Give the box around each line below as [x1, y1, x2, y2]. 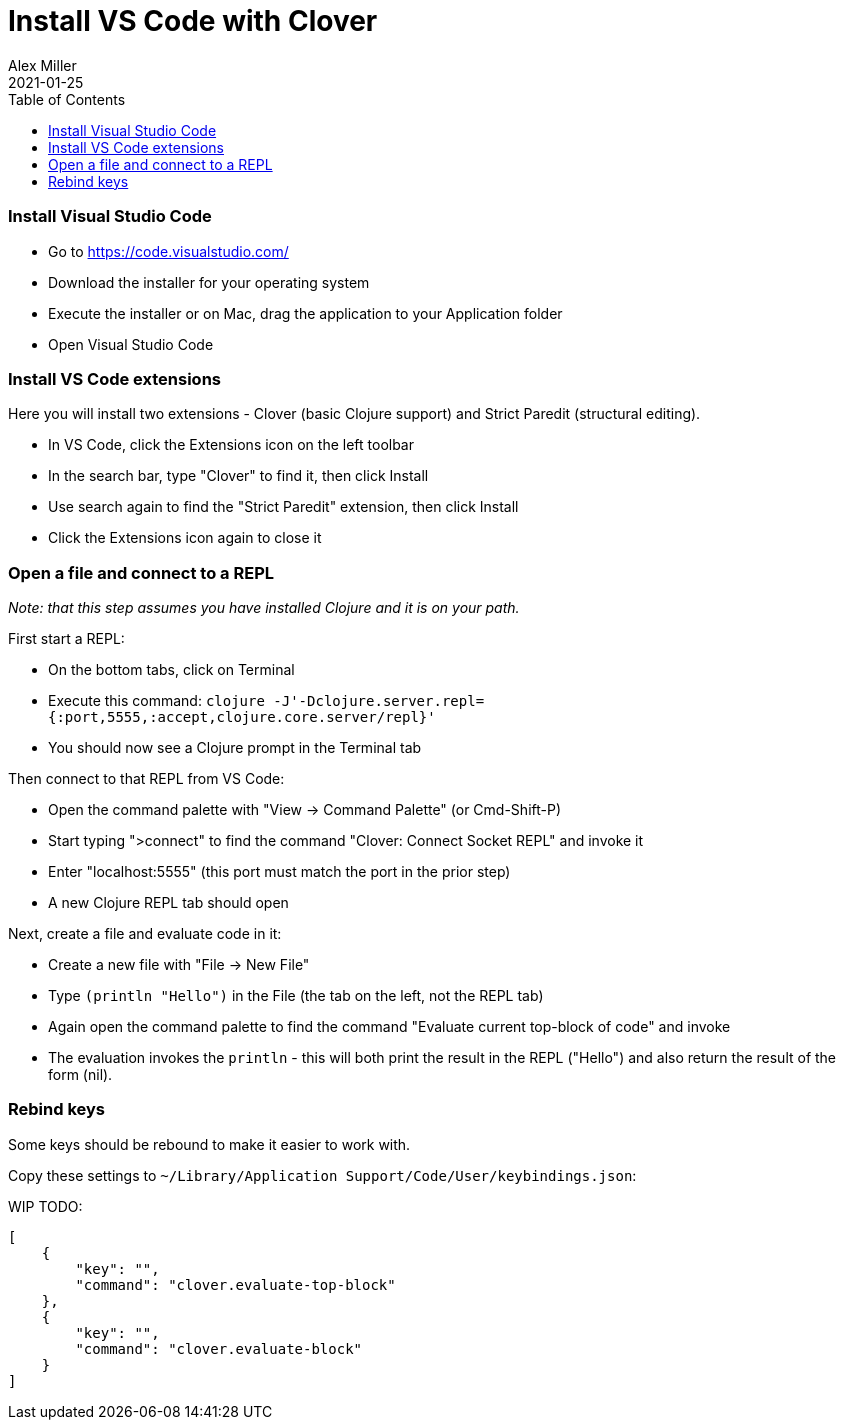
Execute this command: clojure [48, 692, 265, 709]
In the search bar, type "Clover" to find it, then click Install [48, 467, 429, 485]
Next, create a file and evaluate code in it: [8, 925, 282, 942]
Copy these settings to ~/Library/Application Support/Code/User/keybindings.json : [8, 1166, 637, 1184]
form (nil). [48, 1066, 113, 1083]
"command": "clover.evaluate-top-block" [75, 1276, 396, 1293]
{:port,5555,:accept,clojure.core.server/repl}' [48, 709, 436, 725]
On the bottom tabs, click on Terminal [48, 661, 295, 678]
